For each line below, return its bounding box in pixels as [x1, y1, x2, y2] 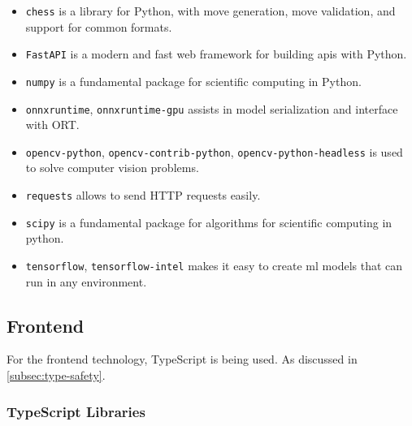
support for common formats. [25, 18, 172, 35]
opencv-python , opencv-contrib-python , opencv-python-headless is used [25, 143, 403, 160]
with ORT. [25, 116, 80, 133]
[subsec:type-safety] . [7, 367, 106, 384]
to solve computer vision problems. [25, 159, 199, 176]
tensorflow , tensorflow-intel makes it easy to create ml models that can [25, 256, 403, 273]
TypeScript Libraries [7, 401, 145, 421]
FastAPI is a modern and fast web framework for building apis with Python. [25, 45, 407, 62]
